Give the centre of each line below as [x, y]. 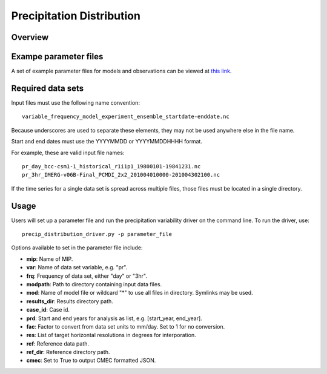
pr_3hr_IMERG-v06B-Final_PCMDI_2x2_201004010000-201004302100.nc [121, 175]
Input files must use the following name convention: [76, 102]
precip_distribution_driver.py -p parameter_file [97, 234]
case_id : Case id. [48, 310]
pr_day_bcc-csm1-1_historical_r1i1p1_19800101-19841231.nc [111, 166]
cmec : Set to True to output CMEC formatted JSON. [91, 361]
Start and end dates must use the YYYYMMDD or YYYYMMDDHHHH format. [107, 142]
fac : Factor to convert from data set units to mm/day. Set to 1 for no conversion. [126, 326]
